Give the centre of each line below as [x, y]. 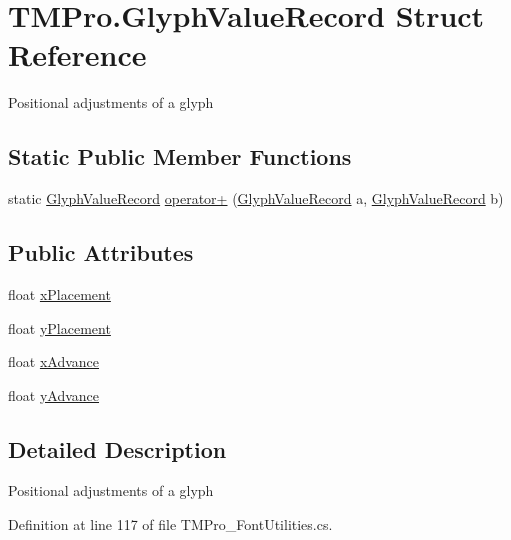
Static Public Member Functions [180, 156]
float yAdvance [54, 394]
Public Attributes [101, 252]
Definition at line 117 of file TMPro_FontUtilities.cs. [170, 524]
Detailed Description [117, 448]
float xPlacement [59, 293]
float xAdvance [54, 361]
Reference [77, 54]
